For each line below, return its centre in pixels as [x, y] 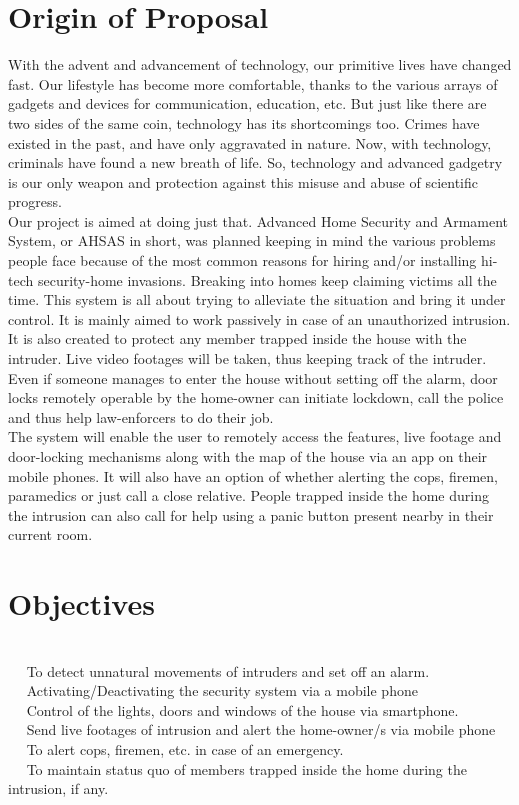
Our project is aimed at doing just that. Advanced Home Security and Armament [258, 220]
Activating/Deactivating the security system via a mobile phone [222, 690]
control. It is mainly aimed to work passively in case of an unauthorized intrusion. [259, 318]
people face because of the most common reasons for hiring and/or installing [242, 260]
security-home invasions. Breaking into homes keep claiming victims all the [267, 279]
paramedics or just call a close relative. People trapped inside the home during [248, 495]
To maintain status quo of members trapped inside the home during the [246, 768]
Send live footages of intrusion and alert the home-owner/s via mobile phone [261, 729]
